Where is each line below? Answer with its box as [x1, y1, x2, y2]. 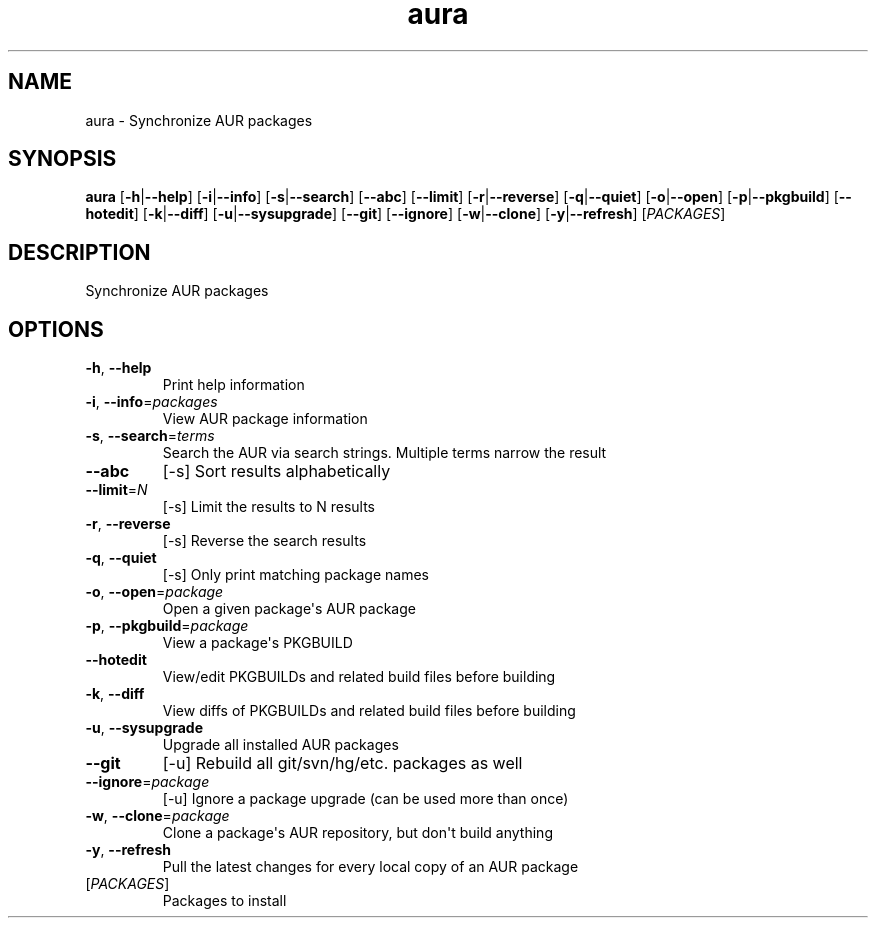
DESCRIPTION [8, 239, 151, 265]
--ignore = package [85, 773, 210, 791]
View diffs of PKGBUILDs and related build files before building [162, 702, 576, 720]
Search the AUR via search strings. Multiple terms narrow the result [162, 444, 607, 462]
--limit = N [85, 481, 148, 499]
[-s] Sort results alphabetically [162, 461, 391, 482]
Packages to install [162, 892, 287, 910]
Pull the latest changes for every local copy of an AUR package [162, 858, 579, 876]
